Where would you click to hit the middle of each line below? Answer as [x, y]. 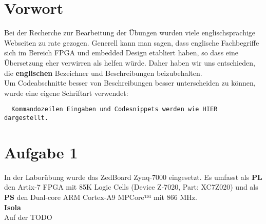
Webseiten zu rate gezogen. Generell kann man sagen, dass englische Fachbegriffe [132, 42]
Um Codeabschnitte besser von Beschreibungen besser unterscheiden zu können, [130, 83]
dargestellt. [26, 118]
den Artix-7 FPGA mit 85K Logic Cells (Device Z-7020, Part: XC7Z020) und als [131, 187]
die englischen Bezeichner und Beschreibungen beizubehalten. [103, 73]
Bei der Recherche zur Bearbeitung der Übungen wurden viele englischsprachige [130, 33]
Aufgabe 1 [41, 152]
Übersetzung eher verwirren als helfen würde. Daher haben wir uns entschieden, [130, 62]
